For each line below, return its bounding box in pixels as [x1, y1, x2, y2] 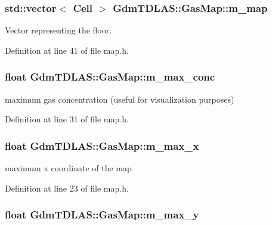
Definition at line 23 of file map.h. [5, 181, 129, 194]
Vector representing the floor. [5, 24, 112, 36]
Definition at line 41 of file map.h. [5, 44, 129, 56]
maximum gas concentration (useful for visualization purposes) [5, 93, 234, 105]
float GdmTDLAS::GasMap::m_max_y [5, 207, 199, 222]
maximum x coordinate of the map [5, 162, 132, 174]
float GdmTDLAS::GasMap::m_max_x [5, 138, 199, 153]
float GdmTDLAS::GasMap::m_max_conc [5, 69, 215, 84]
